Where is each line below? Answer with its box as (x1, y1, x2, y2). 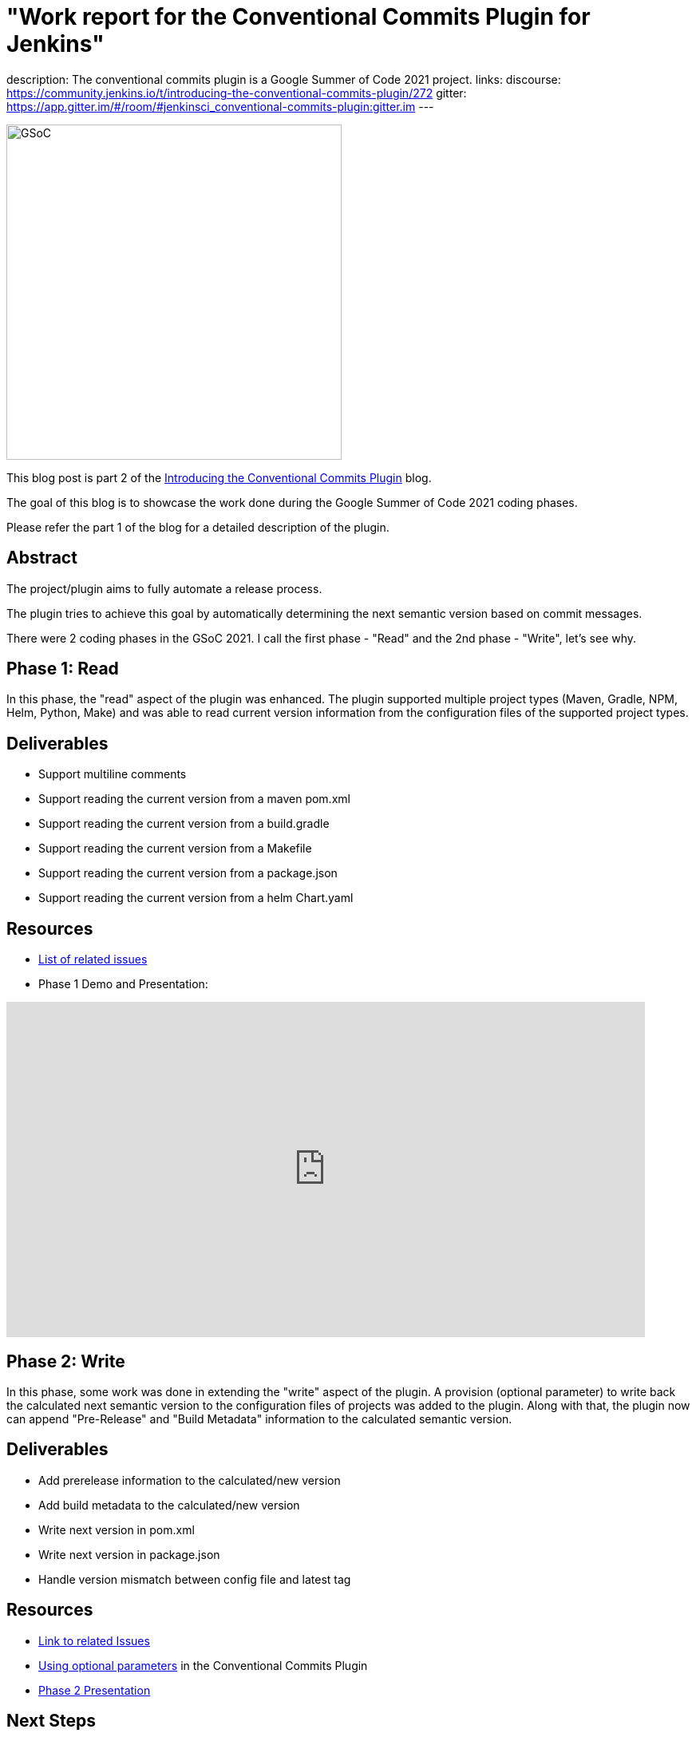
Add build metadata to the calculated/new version (38, 1498, 300, 1512)
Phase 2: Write (6, 1351, 125, 1371)
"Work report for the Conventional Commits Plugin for (6, 3, 591, 30)
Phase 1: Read (6, 659, 119, 679)
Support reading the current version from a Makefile (38, 841, 312, 856)
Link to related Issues (38, 1633, 150, 1648)
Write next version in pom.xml (38, 1522, 195, 1537)
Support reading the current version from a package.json (38, 866, 338, 880)
